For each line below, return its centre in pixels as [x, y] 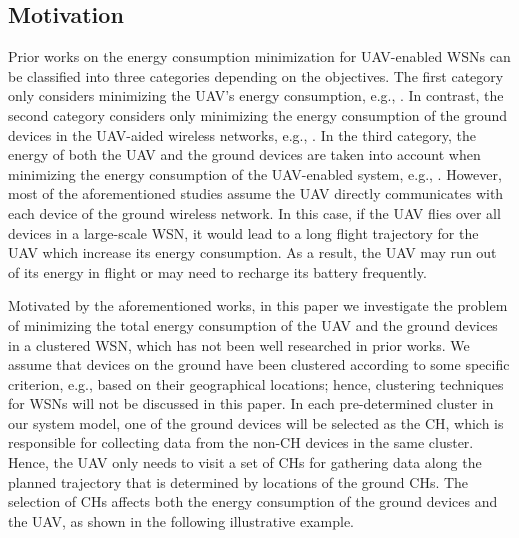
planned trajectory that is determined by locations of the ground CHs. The [238, 481]
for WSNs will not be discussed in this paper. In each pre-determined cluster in [251, 403]
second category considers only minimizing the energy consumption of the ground [258, 114]
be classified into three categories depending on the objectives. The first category [256, 75]
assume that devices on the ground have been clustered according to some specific [259, 364]
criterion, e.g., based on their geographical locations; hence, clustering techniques [256, 383]
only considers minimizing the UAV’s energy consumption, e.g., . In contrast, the [256, 95]
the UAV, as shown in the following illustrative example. [181, 520]
